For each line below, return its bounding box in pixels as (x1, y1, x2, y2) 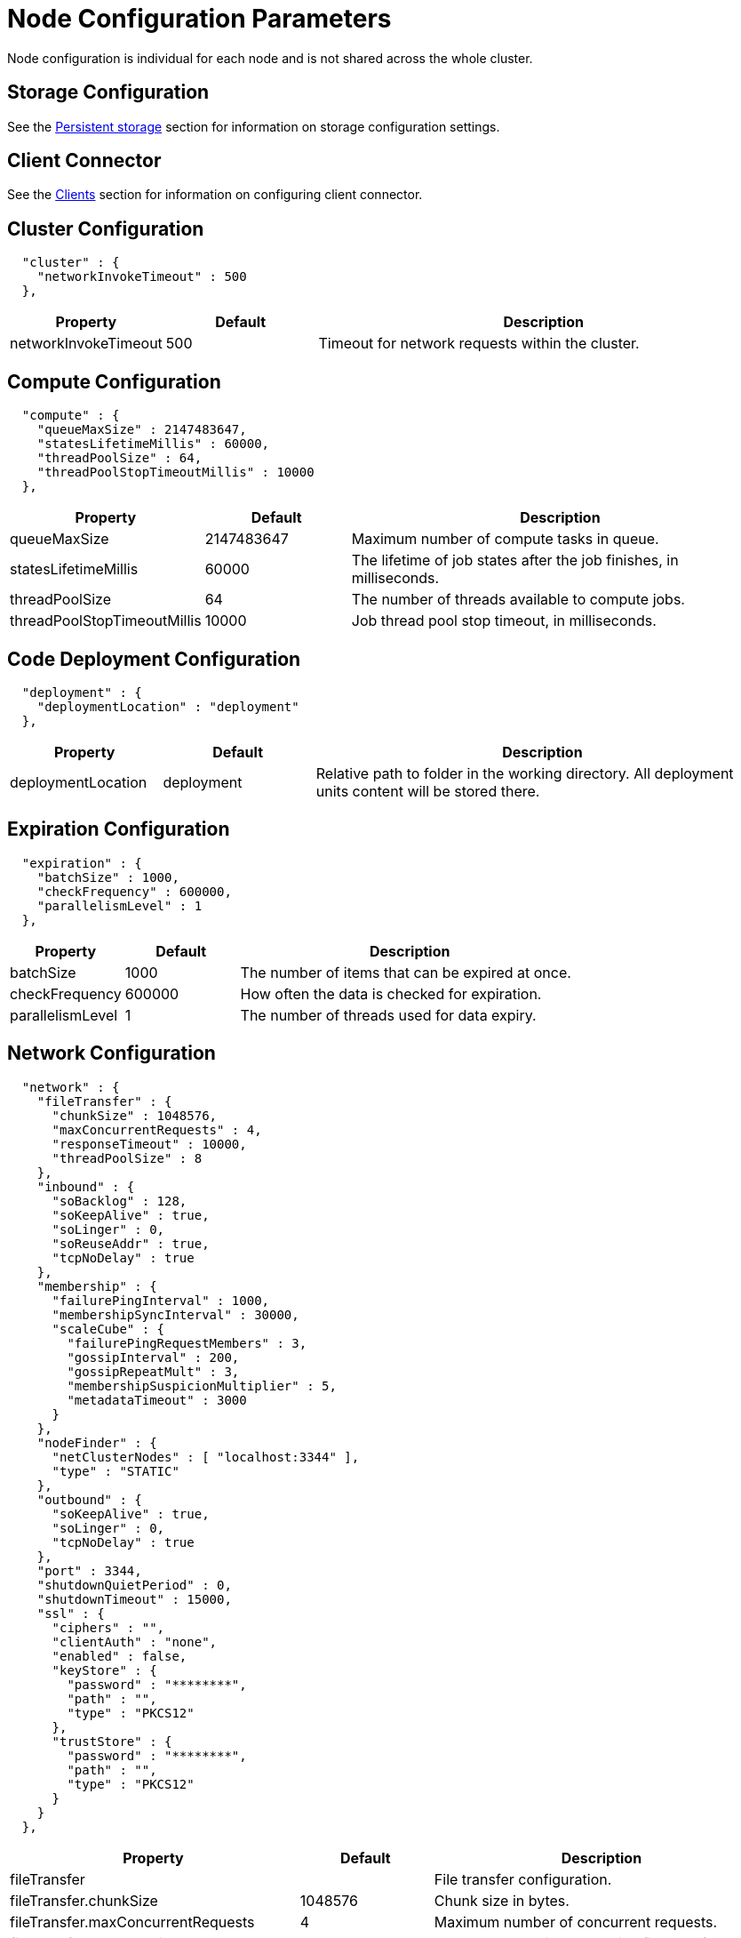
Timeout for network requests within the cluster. (318, 334, 640, 353)
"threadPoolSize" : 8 (52, 1150, 203, 1165)
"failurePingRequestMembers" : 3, (67, 1335, 307, 1350)
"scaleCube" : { (52, 1321, 165, 1336)
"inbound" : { (36, 1179, 135, 1194)
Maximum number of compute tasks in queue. (351, 530, 659, 549)
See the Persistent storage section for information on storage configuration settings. (7, 118, 500, 134)
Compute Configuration (7, 370, 221, 393)
